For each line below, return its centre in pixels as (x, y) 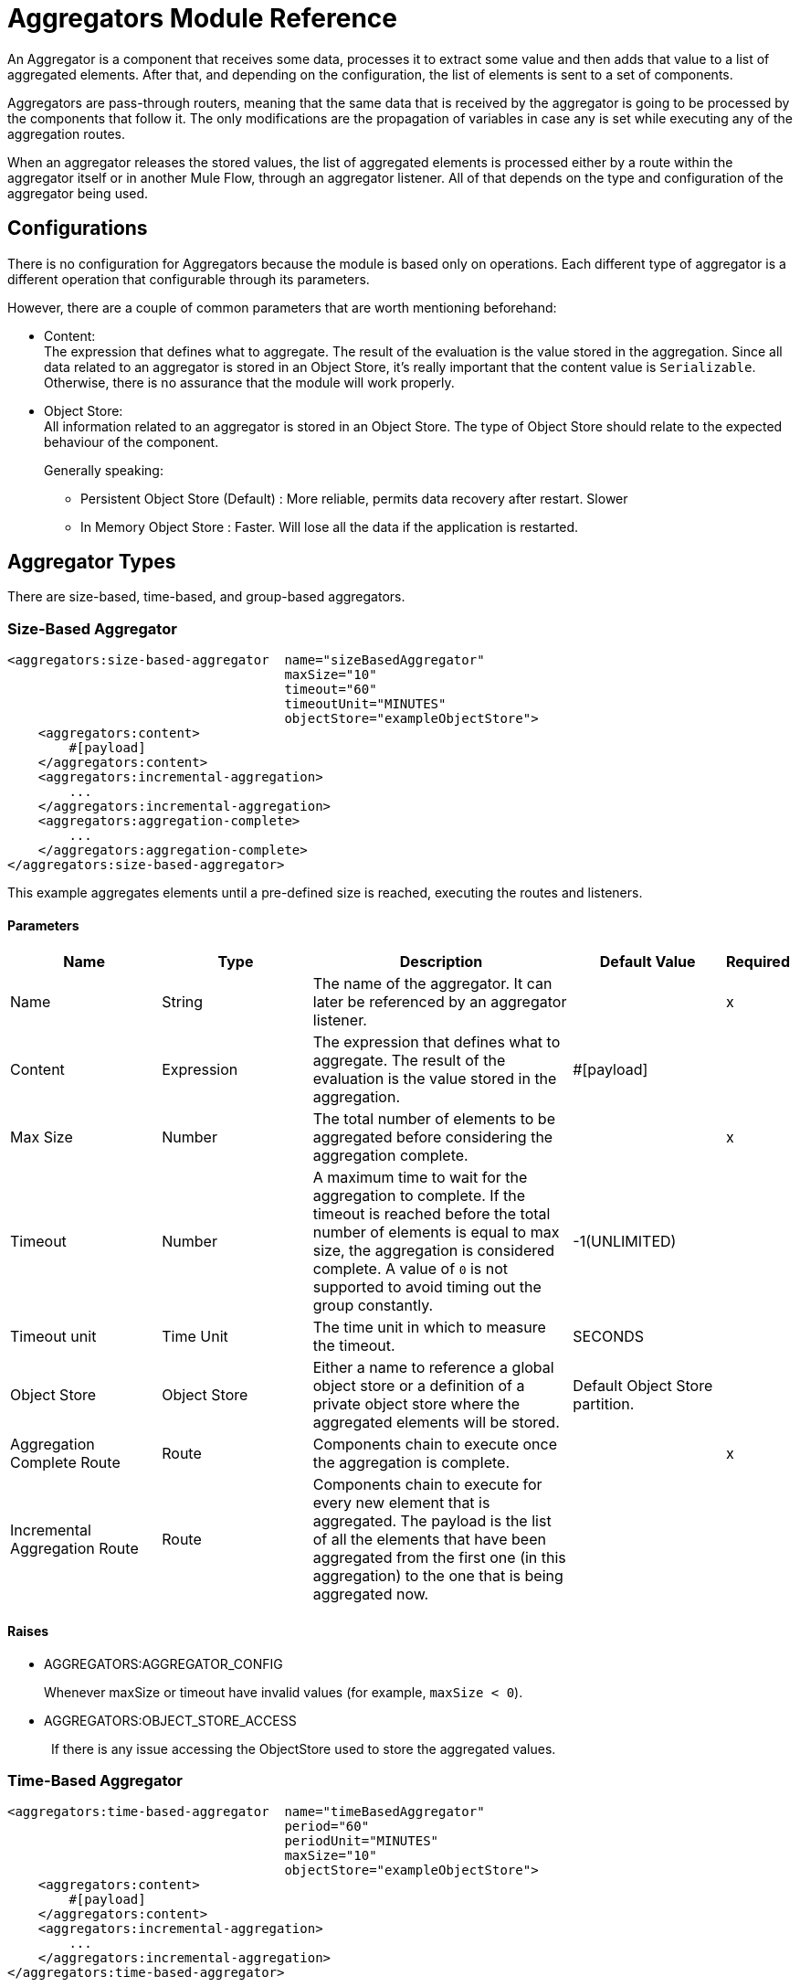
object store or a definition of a (419, 1386)
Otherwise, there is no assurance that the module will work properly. (249, 382)
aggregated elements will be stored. (436, 1423)
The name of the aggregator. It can (432, 984)
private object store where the (416, 1404)
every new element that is (401, 1503)
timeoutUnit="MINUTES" (365, 704)
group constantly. (373, 1306)
